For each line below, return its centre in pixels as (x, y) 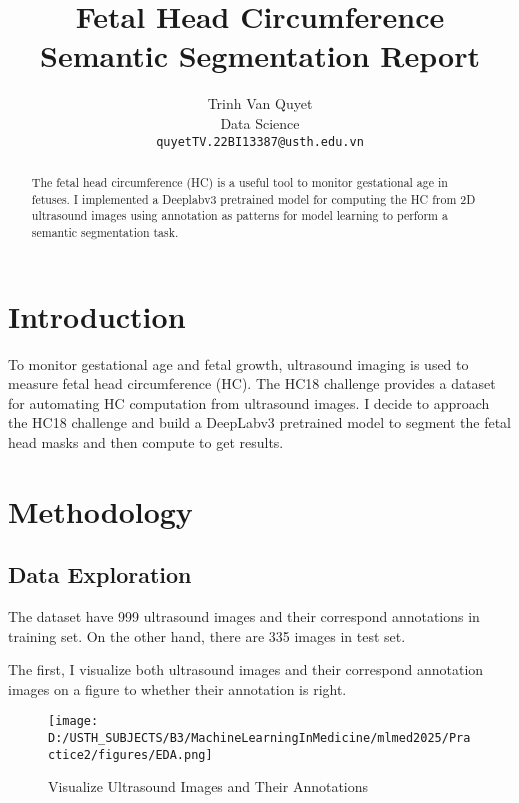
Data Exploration (100, 574)
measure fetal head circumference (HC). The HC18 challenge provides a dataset (252, 383)
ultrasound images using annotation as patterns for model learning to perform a (239, 215)
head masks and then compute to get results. (146, 441)
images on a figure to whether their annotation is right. (177, 688)
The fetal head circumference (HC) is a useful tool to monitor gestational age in (239, 181)
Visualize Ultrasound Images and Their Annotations (208, 786)
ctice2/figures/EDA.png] (130, 754)
